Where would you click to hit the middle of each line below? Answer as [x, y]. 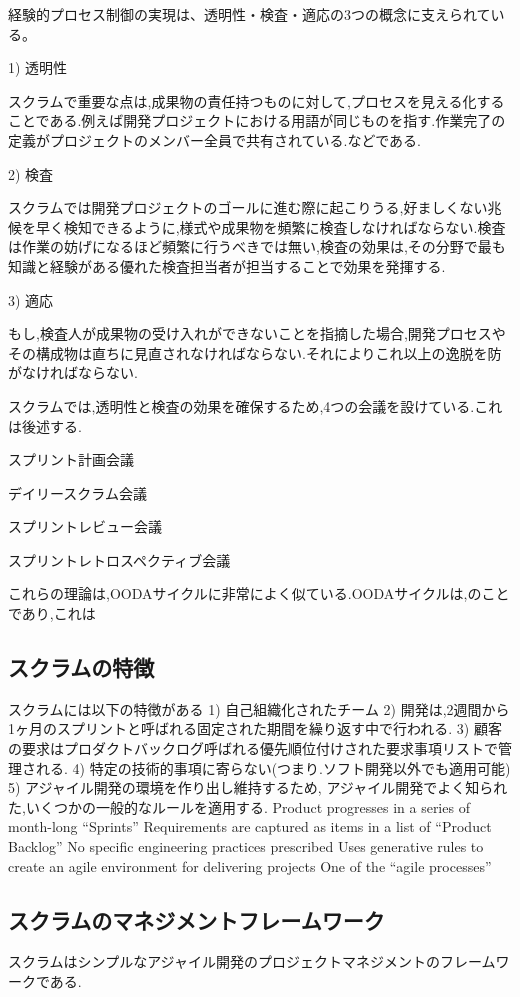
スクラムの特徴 [81, 667]
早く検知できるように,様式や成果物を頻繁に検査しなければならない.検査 [270, 226]
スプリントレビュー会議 [85, 526]
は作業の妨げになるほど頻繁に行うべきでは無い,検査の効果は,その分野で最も [257, 246]
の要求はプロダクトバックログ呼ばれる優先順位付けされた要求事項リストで [253, 748]
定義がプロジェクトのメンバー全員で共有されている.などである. [214, 139]
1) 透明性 [38, 67]
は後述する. [45, 425]
